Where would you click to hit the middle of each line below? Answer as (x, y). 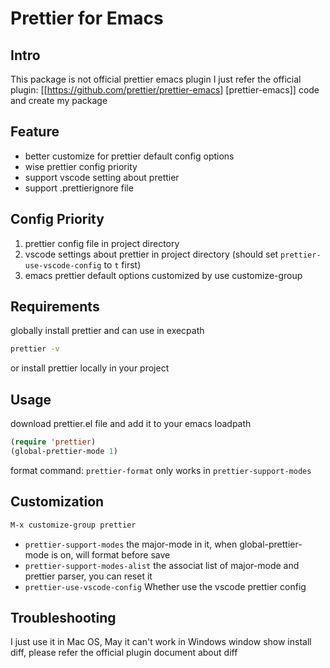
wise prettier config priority (81, 166)
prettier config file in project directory (102, 243)
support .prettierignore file (79, 188)
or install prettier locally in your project (90, 368)
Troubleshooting (63, 617)
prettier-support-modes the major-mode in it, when (131, 544)
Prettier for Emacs (87, 18)
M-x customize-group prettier (73, 525)
